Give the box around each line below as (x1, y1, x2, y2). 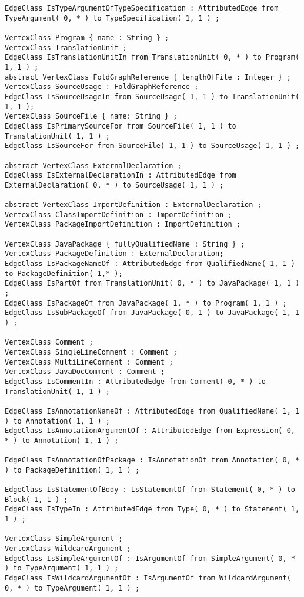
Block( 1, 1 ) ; (5, 495, 68, 504)
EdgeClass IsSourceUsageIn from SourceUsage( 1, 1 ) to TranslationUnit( (5, 92, 300, 101)
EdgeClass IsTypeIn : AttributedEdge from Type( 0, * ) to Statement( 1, (5, 505, 300, 514)
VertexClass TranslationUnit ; (5, 43, 127, 52)
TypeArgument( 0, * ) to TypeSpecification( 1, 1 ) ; (5, 14, 220, 22)
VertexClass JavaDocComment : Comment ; (5, 368, 165, 376)
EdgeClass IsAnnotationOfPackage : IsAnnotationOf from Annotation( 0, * (5, 456, 300, 465)
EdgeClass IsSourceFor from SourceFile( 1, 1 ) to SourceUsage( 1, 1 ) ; (5, 142, 300, 150)
